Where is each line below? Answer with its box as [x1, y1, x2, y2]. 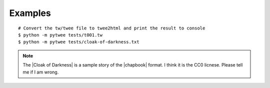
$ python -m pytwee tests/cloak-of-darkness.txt [18, 39, 139, 45]
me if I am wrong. [22, 69, 59, 75]
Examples [9, 7, 51, 18]
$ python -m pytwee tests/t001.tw [18, 32, 102, 37]
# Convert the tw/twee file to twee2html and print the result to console [18, 25, 205, 31]
